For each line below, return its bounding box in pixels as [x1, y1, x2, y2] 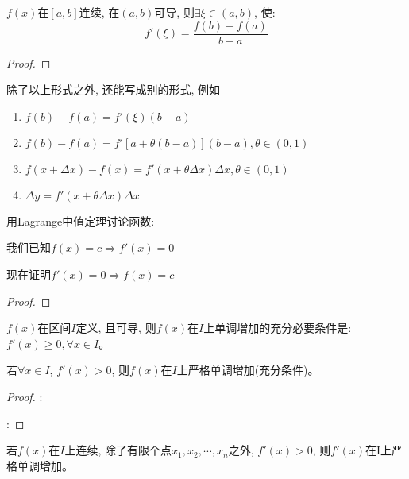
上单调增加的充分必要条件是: [203, 319, 352, 336]
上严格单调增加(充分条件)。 [176, 361, 319, 378]
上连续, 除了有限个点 [64, 442, 172, 458]
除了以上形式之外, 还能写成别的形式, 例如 [6, 81, 221, 98]
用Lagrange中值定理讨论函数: [6, 212, 155, 229]
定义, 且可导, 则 [75, 319, 156, 336]
